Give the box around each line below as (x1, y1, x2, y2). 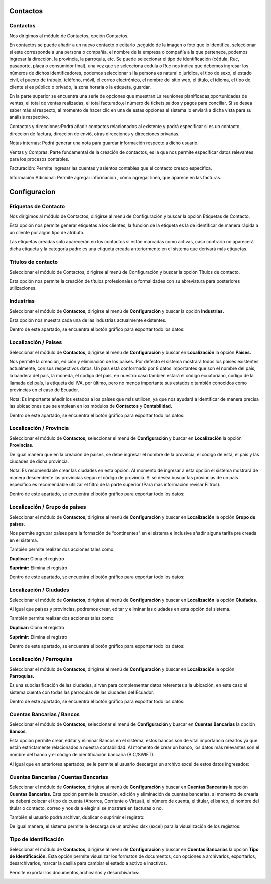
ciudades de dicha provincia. (9, 458, 69, 464)
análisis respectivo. (9, 114, 50, 120)
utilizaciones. (9, 285, 37, 291)
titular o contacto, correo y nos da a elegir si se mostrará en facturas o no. (9, 805, 163, 811)
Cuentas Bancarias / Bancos (9, 711, 80, 718)
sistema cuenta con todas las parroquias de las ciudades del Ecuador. (9, 689, 154, 695)
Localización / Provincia (9, 425, 69, 432)
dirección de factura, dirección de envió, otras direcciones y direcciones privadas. (9, 131, 180, 137)
